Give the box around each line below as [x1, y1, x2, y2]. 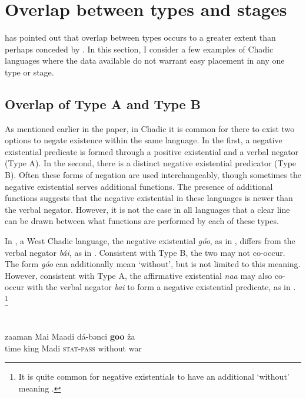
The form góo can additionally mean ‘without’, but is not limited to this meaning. [5, 258, 301, 270]
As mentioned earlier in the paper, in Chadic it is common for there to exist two [5, 122, 295, 134]
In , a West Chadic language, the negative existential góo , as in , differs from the [5, 235, 295, 247]
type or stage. [5, 65, 54, 78]
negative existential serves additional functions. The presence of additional [5, 180, 273, 192]
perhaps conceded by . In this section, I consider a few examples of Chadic [5, 42, 274, 55]
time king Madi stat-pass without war [5, 341, 142, 354]
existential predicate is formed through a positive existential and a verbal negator [5, 145, 299, 157]
